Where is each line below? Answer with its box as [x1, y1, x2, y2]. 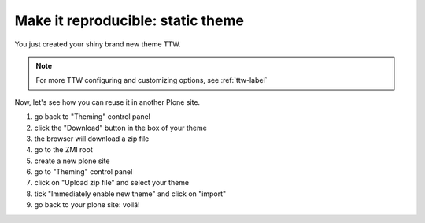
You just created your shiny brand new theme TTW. [14, 39, 181, 49]
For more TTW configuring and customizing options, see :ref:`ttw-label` [35, 76, 268, 85]
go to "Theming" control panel [34, 167, 133, 177]
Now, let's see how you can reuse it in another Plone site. [14, 97, 201, 106]
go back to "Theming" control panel [34, 112, 151, 121]
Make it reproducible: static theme [14, 12, 244, 29]
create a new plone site [34, 156, 110, 165]
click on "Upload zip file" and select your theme [34, 178, 190, 188]
